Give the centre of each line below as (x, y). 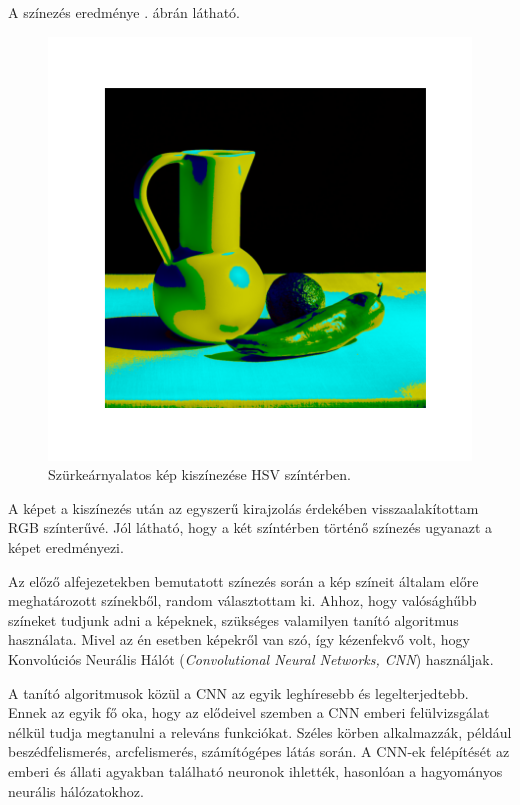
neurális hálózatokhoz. (76, 790)
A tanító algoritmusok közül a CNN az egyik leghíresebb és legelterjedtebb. (238, 692)
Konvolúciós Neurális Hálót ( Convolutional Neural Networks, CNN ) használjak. (251, 658)
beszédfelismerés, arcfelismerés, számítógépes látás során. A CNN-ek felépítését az (259, 751)
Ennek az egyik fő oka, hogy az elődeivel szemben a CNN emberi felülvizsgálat (249, 712)
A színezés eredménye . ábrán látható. (124, 12)
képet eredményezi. (66, 546)
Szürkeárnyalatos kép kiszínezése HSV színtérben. (199, 474)
